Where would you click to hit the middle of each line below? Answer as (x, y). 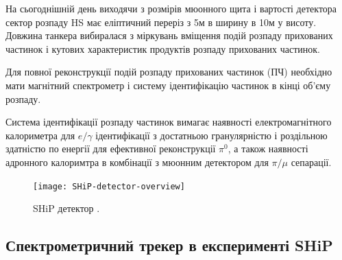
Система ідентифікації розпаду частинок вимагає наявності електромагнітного (169, 122)
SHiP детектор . (66, 208)
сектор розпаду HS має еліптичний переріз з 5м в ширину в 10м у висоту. (161, 22)
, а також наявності (268, 149)
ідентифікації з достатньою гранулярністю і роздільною (211, 135)
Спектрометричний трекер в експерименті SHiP (169, 245)
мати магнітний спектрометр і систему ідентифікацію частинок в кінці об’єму (168, 85)
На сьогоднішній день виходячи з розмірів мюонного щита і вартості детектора (171, 8)
